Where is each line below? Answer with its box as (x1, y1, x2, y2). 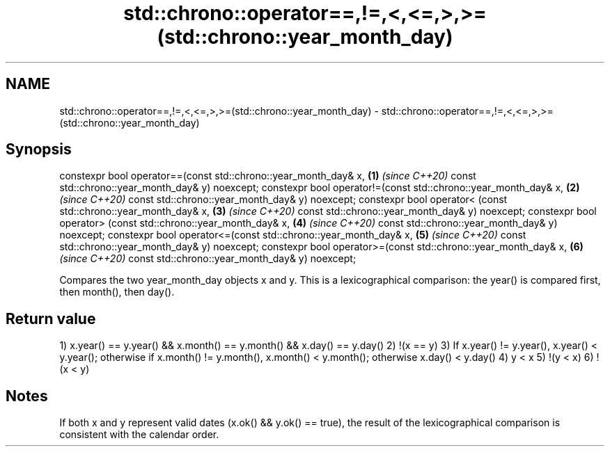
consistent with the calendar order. (59, 428, 219, 441)
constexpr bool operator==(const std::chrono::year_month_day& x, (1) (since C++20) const (59, 170, 476, 182)
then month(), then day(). (59, 286, 175, 298)
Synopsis (6, 140, 72, 159)
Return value (6, 309, 96, 328)
